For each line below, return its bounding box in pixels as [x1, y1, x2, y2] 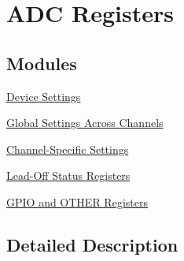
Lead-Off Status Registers [6, 167, 131, 184]
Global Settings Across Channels [6, 114, 164, 131]
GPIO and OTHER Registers [6, 193, 148, 210]
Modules [6, 50, 77, 75]
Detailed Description [6, 232, 178, 256]
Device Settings [6, 88, 81, 104]
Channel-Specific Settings [6, 140, 129, 157]
